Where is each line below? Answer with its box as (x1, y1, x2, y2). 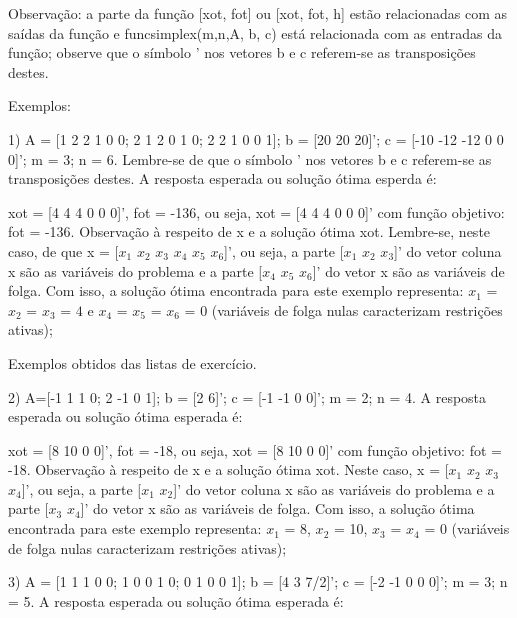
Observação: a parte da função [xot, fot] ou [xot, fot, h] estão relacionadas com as (8, 3, 507, 23)
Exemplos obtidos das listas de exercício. (8, 352, 257, 373)
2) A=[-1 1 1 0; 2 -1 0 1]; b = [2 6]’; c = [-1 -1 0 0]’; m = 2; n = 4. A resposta (8, 386, 487, 407)
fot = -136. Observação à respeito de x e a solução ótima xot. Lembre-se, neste (8, 221, 491, 242)
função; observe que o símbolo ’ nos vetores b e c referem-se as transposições (8, 42, 476, 63)
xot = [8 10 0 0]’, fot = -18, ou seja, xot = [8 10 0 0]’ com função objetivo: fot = (8, 439, 502, 460)
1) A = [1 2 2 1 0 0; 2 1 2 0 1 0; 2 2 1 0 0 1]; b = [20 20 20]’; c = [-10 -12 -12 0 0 (8, 128, 504, 149)
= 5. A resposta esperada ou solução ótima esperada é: (8, 590, 344, 611)
